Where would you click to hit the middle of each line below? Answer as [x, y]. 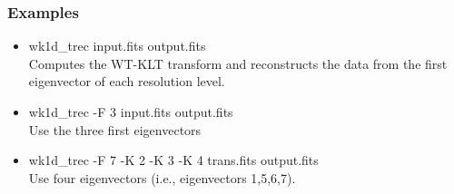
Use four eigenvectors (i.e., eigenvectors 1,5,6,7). [162, 177]
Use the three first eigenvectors [115, 129]
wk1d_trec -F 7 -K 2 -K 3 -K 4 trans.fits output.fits [173, 160]
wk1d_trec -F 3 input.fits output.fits [131, 112]
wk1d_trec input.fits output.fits [117, 46]
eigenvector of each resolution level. [127, 81]
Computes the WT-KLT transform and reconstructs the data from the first [238, 63]
